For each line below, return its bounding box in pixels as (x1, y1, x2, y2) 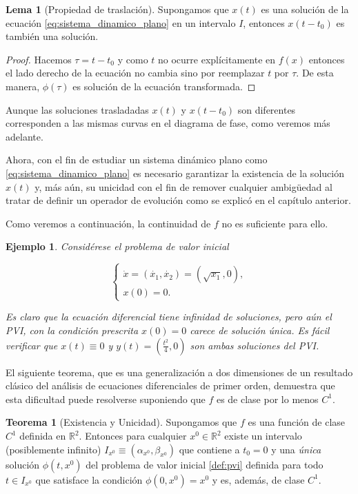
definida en (19, 429, 66, 443)
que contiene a (179, 442, 240, 456)
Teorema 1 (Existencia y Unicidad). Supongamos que (6, 415, 237, 429)
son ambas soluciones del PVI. (190, 338, 319, 352)
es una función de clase (248, 415, 346, 429)
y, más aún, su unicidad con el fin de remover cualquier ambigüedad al (34, 179, 332, 194)
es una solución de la (261, 2, 349, 16)
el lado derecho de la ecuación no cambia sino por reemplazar (6, 65, 265, 80)
